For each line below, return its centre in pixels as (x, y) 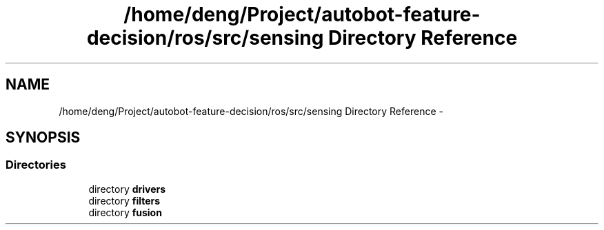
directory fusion (125, 212)
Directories (36, 165)
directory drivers (127, 189)
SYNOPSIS (43, 138)
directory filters (124, 200)
